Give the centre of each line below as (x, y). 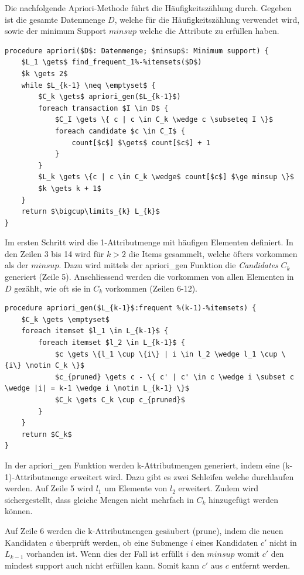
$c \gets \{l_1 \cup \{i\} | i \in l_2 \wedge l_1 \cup (166, 354)
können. (19, 511)
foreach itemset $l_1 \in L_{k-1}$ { (95, 331)
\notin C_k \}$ (55, 366)
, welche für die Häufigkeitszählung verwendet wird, (207, 19)
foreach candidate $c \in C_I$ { (120, 131)
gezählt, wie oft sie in (52, 288)
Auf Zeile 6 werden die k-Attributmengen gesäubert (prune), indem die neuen (144, 530)
